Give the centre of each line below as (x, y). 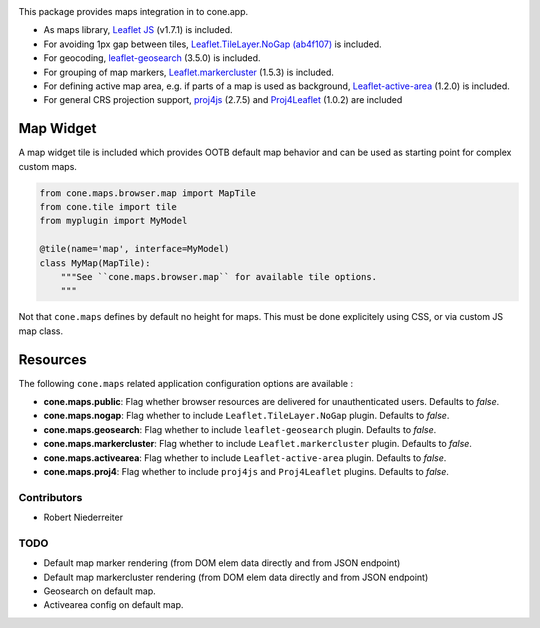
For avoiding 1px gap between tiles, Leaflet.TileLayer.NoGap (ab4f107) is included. (212, 44)
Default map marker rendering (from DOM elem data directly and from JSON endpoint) (222, 563)
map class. (41, 331)
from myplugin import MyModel (113, 221)
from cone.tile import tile (108, 207)
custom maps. (47, 166)
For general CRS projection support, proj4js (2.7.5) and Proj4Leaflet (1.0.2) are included (223, 100)
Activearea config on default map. (113, 605)
